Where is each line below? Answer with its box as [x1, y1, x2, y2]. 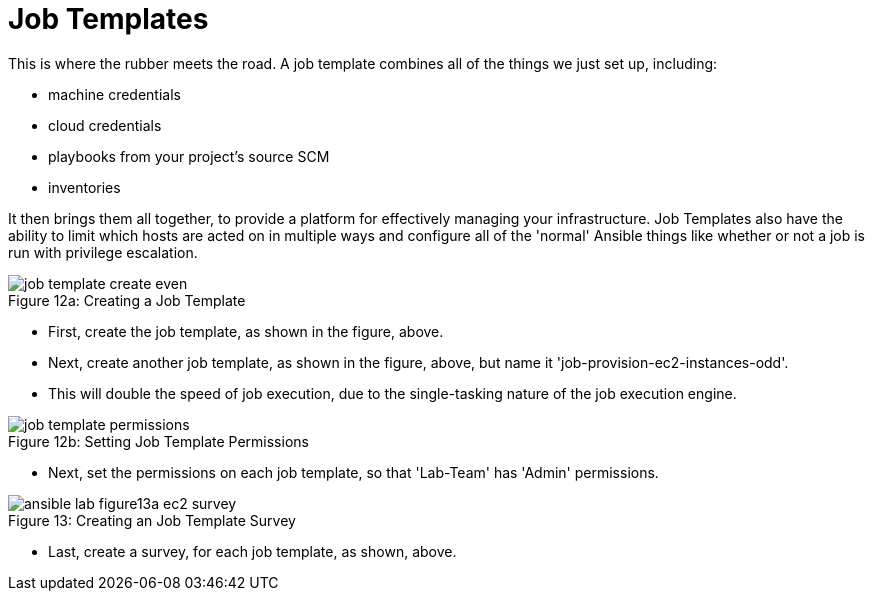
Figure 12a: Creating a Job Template [8, 291, 246, 309]
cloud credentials [48, 116, 162, 134]
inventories [48, 178, 121, 196]
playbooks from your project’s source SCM [48, 147, 330, 165]
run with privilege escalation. [8, 243, 198, 261]
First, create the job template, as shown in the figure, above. [48, 322, 444, 340]
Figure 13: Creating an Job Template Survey [8, 511, 296, 529]
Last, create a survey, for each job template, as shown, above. [48, 542, 457, 560]
